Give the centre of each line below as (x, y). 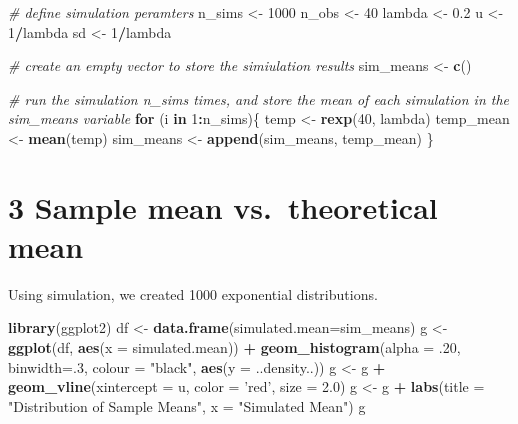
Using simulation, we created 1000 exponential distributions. (193, 293)
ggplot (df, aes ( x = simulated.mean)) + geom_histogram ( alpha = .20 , (234, 347)
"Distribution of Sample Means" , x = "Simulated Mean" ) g (187, 405)
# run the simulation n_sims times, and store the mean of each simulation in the (259, 98)
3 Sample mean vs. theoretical (223, 206)
